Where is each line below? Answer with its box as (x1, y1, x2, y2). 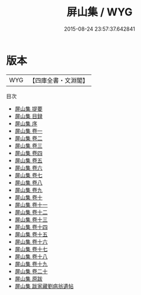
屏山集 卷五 (14, 157, 43, 164)
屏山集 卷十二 (14, 208, 48, 216)
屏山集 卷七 (14, 171, 43, 179)
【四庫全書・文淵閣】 (29, 76, 89, 85)
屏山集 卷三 (14, 142, 43, 149)
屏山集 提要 (14, 105, 43, 112)
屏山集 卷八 (14, 179, 43, 186)
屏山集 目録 (14, 112, 43, 119)
